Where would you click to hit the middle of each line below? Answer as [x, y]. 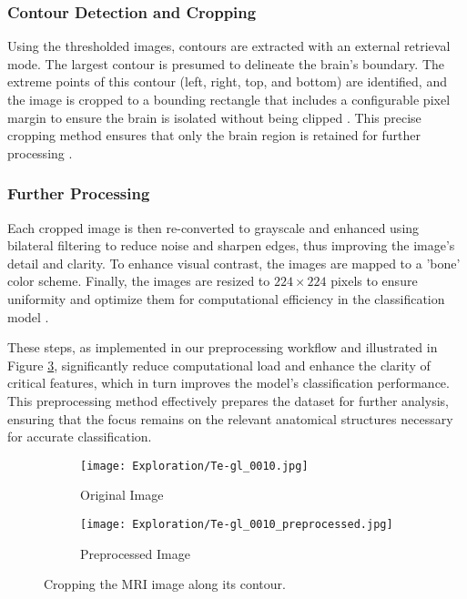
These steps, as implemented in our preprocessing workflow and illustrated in [223, 347]
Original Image [122, 495]
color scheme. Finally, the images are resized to [139, 281]
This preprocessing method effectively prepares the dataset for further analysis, [228, 400]
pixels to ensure [374, 281]
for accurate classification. [80, 437]
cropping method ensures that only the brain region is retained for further [214, 135]
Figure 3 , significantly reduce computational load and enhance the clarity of [219, 365]
